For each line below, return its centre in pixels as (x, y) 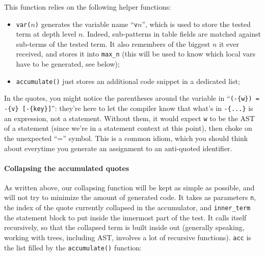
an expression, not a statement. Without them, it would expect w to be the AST (129, 118)
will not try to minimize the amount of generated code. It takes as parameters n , (130, 197)
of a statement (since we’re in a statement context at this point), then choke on (128, 128)
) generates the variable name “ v (86, 24)
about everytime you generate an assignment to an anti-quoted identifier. (118, 148)
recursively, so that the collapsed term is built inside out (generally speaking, (124, 227)
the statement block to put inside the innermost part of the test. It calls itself (125, 217)
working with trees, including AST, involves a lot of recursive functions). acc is (128, 237)
